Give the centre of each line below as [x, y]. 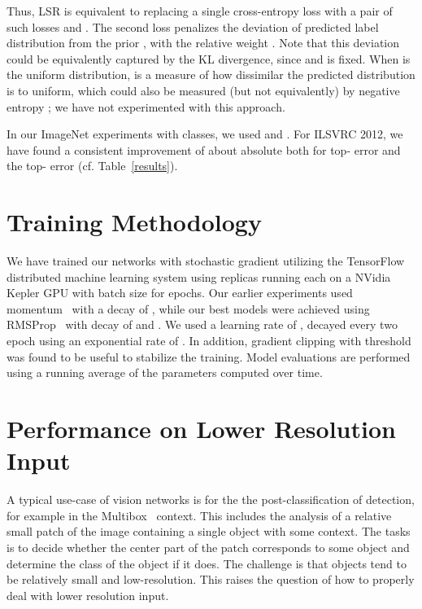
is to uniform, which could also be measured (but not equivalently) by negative [203, 90]
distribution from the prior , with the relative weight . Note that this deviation [203, 43]
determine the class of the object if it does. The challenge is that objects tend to [207, 563]
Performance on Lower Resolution [201, 428]
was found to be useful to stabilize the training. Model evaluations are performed [209, 356]
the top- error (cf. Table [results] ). [92, 166]
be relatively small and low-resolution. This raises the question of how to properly [211, 579]
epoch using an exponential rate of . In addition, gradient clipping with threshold [209, 341]
